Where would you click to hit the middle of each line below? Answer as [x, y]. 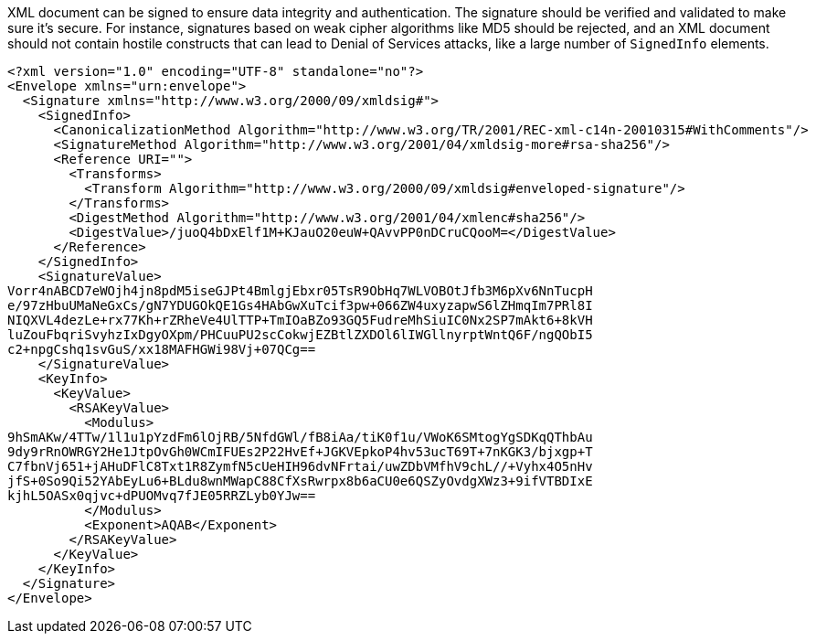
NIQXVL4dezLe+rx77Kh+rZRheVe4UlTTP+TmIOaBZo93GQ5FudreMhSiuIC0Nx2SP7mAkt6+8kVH [300, 320]
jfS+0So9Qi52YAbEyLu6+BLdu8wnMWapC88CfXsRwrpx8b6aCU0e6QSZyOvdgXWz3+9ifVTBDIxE [300, 481]
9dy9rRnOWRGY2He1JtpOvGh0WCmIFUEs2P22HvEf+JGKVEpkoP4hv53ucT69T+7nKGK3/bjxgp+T [300, 452]
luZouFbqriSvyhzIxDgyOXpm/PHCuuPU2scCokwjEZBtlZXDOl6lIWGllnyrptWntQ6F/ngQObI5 [300, 335]
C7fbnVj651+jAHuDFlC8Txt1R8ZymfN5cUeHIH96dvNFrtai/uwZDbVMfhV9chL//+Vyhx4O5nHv [300, 466]
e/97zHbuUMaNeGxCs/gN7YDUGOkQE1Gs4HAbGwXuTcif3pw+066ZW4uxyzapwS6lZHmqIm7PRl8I [300, 305]
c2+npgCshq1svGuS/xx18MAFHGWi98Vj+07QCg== [162, 349]
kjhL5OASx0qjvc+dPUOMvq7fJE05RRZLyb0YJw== [162, 496]
